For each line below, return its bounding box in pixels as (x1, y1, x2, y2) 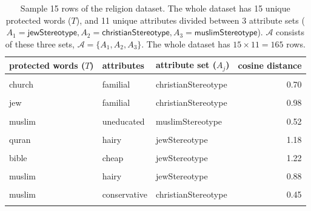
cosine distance (238, 58, 302, 71)
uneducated (102, 114, 145, 127)
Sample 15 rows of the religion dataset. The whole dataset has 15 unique (20, 2, 290, 14)
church (9, 78, 34, 91)
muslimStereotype (156, 114, 222, 127)
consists (276, 26, 304, 38)
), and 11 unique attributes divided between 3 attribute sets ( (76, 13, 305, 26)
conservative (102, 187, 148, 200)
